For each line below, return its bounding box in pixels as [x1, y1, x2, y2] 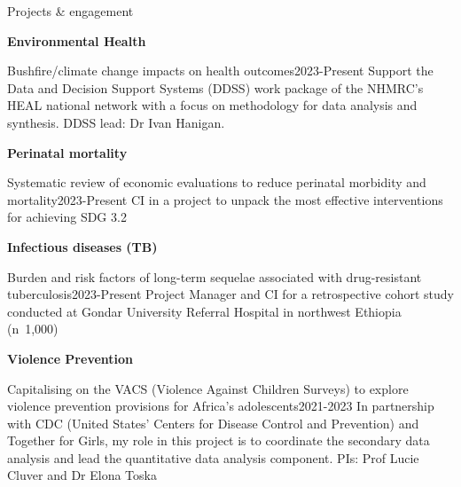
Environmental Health [7, 31, 146, 50]
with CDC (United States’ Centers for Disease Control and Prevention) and [7, 413, 419, 432]
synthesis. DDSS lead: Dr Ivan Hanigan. [7, 113, 225, 131]
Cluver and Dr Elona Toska [7, 466, 157, 484]
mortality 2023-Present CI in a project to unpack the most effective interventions [7, 190, 443, 208]
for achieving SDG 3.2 [7, 208, 127, 226]
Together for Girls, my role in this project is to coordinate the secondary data [7, 431, 430, 450]
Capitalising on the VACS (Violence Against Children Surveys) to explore [7, 379, 409, 397]
